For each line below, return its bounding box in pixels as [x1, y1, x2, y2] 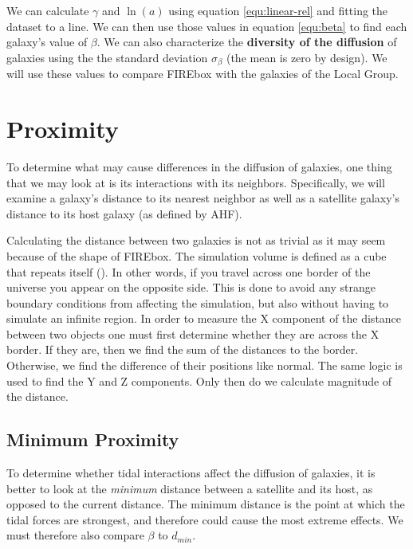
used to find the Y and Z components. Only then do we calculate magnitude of [6, 372, 392, 389]
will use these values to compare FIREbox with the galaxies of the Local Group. [6, 65, 399, 82]
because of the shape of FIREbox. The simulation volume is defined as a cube [6, 247, 387, 264]
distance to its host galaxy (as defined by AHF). [6, 205, 242, 222]
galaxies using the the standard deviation [6, 49, 208, 65]
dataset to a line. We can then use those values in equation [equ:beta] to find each [6, 18, 407, 34]
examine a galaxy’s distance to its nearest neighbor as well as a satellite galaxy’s [6, 190, 399, 206]
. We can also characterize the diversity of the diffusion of [96, 33, 397, 50]
